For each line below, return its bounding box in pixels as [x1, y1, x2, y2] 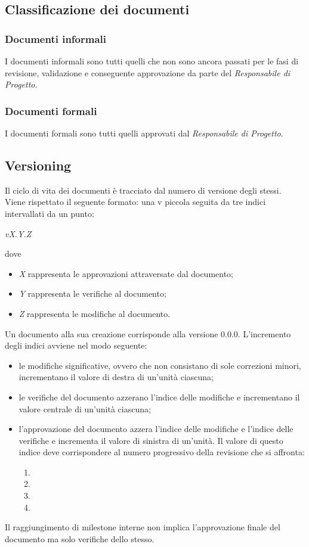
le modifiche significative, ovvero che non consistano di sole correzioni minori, [18, 359, 301, 371]
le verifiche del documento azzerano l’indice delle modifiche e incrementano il [18, 390, 300, 403]
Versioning [5, 156, 72, 174]
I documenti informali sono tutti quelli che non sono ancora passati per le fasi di [5, 55, 299, 67]
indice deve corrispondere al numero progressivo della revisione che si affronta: [18, 446, 305, 458]
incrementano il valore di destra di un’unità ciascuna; [18, 371, 214, 383]
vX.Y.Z [5, 227, 32, 240]
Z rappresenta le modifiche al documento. [18, 307, 171, 319]
